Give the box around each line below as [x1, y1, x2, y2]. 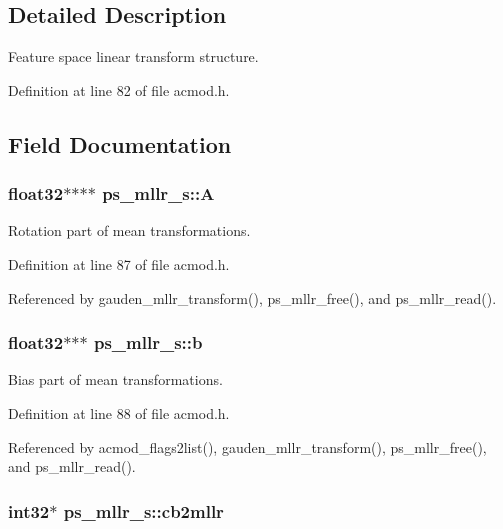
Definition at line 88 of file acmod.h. [8, 402, 230, 423]
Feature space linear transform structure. [8, 46, 259, 67]
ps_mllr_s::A [102, 181, 215, 206]
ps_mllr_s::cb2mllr [63, 498, 224, 523]
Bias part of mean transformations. [8, 369, 223, 390]
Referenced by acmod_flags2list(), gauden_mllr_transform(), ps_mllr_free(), [8, 436, 487, 457]
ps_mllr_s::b [93, 330, 203, 355]
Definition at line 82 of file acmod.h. [8, 79, 230, 100]
